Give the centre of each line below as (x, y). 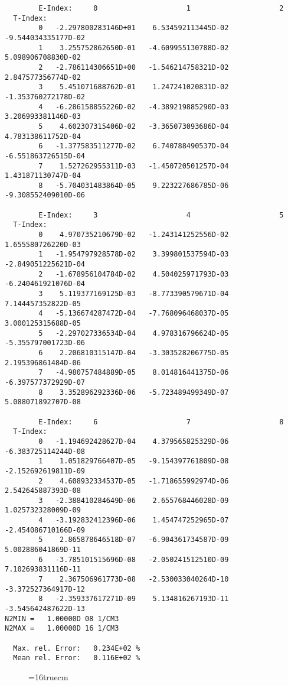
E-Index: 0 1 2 (161, 8)
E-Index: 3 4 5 (161, 215)
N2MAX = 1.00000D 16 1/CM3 (62, 629)
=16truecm (48, 676)
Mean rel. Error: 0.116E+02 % (77, 658)
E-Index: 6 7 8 (161, 422)
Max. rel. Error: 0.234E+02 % (77, 648)
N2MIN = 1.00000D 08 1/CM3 (62, 619)
